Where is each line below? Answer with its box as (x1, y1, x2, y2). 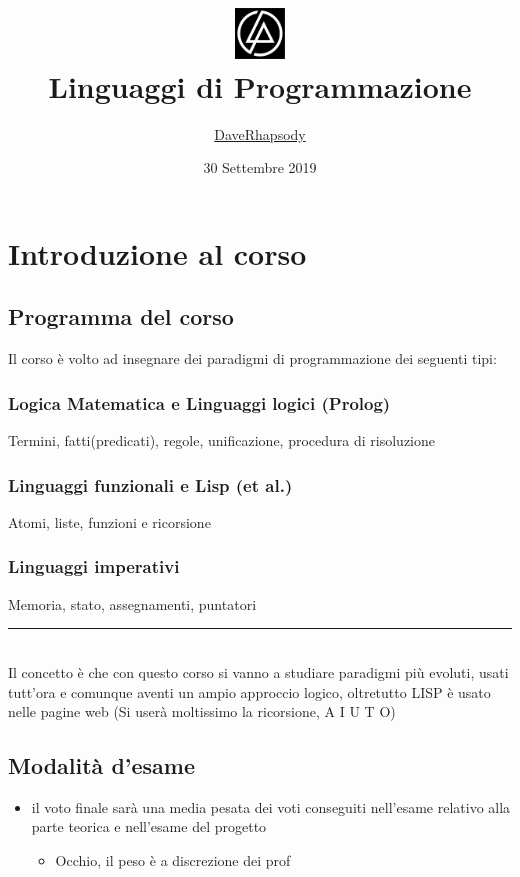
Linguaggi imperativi (8, 554, 180, 579)
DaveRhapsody (214, 123, 306, 144)
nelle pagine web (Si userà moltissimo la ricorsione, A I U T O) (8, 701, 396, 722)
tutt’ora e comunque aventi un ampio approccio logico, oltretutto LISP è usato (8, 681, 491, 702)
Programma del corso (8, 301, 234, 332)
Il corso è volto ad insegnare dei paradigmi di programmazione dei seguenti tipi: (8, 348, 497, 369)
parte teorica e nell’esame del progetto (31, 816, 267, 837)
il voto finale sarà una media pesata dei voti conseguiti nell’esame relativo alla (31, 796, 511, 817)
